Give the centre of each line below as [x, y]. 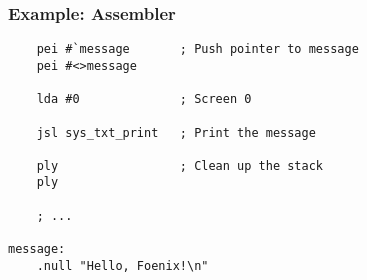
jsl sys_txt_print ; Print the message [176, 132]
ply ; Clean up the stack [179, 165]
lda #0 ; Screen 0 [144, 99]
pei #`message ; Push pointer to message [197, 49]
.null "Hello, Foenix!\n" [122, 265]
